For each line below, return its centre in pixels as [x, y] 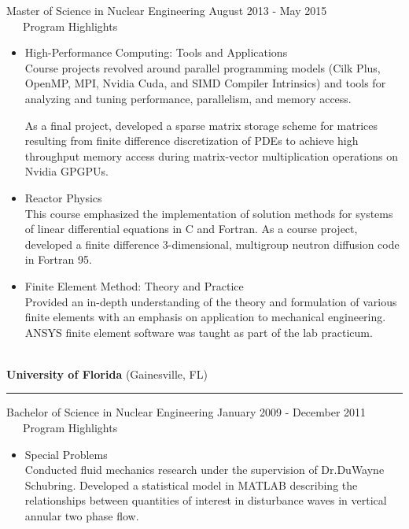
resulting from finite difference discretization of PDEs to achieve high [192, 141]
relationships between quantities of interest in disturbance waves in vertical [206, 500]
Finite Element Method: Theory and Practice [134, 285]
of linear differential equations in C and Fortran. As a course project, [191, 229]
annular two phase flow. [82, 516]
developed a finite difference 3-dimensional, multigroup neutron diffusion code [212, 244]
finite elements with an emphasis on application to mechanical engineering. [205, 317]
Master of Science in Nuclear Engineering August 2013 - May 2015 [167, 10]
